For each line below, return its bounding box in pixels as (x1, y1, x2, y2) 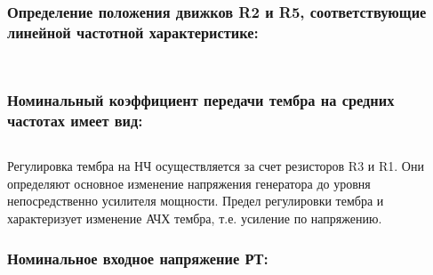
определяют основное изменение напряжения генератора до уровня (7, 174, 371, 192)
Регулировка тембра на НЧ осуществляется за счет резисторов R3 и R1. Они (7, 157, 424, 175)
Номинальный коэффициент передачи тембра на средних (7, 89, 395, 111)
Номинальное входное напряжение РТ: (7, 247, 269, 269)
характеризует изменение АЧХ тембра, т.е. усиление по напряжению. (7, 209, 382, 228)
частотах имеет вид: (7, 109, 143, 131)
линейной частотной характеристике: (7, 20, 259, 43)
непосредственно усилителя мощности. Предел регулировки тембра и (7, 191, 384, 210)
